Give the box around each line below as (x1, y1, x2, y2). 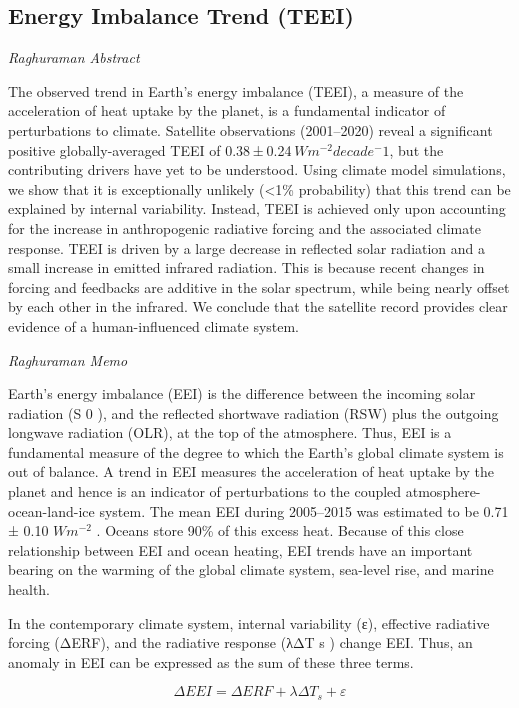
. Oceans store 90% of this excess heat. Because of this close (96, 520, 464, 541)
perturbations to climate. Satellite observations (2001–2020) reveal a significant (8, 119, 493, 140)
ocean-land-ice (8, 500, 95, 521)
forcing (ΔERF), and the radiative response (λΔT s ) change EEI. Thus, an (8, 632, 473, 653)
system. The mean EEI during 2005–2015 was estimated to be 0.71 (99, 500, 509, 521)
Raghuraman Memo (8, 349, 128, 370)
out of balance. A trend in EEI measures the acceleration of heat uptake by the (8, 461, 494, 482)
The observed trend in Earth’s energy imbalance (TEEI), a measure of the (8, 80, 464, 101)
